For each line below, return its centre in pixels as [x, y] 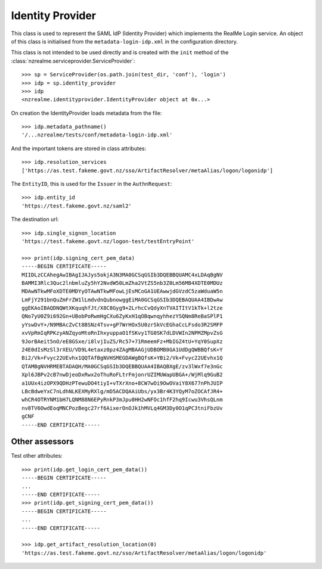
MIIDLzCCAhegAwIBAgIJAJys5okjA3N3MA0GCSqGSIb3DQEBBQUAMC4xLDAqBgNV [122, 275]
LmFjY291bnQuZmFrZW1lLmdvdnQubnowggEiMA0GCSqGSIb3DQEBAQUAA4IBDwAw [122, 300]
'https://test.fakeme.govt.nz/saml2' [77, 206]
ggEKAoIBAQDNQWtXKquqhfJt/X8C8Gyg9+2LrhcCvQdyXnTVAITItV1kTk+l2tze [122, 308]
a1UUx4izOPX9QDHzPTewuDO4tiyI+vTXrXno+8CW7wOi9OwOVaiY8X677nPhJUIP [122, 383]
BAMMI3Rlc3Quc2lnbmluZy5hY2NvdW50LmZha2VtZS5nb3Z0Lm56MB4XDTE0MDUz [122, 283]
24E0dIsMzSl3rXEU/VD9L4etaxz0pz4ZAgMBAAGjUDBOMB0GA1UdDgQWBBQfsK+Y [122, 350]
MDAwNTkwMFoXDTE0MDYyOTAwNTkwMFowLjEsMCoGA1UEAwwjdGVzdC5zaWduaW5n [122, 291]
